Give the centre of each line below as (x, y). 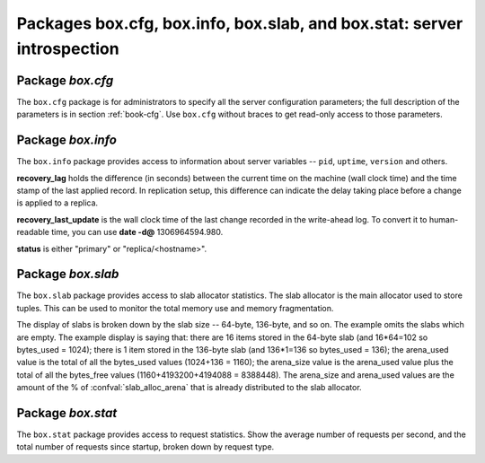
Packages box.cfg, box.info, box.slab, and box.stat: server (240, 23)
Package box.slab (68, 274)
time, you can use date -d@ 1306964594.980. (137, 232)
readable (33, 232)
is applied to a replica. (57, 203)
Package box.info (66, 140)
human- (444, 219)
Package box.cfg (65, 80)
